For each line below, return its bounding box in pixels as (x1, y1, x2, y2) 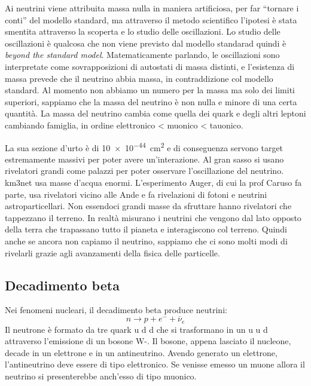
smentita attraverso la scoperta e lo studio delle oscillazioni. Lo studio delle (5, 25, 280, 38)
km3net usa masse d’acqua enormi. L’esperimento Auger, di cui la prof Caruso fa (5, 176, 302, 188)
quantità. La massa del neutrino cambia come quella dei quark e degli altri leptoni (5, 107, 306, 120)
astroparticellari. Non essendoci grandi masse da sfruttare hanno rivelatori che (5, 200, 292, 212)
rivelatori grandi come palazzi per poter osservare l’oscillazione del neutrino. (5, 164, 284, 177)
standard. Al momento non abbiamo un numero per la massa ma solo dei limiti (5, 84, 295, 96)
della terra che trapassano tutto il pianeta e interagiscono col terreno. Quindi (5, 223, 287, 235)
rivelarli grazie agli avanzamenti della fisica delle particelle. (5, 246, 220, 259)
